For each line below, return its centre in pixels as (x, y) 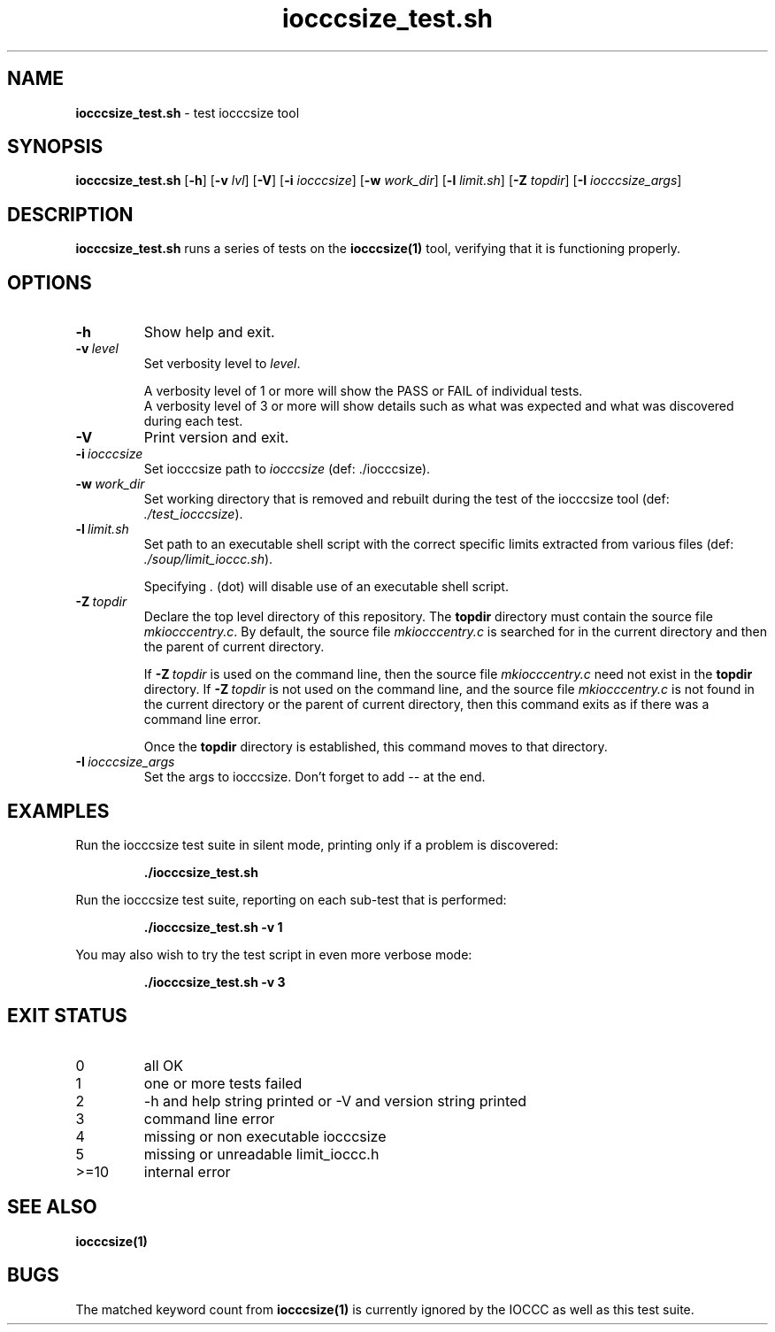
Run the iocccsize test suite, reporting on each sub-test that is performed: (291, 899)
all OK (163, 1065)
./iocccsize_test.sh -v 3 (215, 982)
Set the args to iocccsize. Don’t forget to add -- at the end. (315, 777)
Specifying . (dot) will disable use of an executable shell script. (326, 587)
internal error (187, 1171)
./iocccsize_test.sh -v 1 (213, 927)
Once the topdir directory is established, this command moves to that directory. (376, 747)
